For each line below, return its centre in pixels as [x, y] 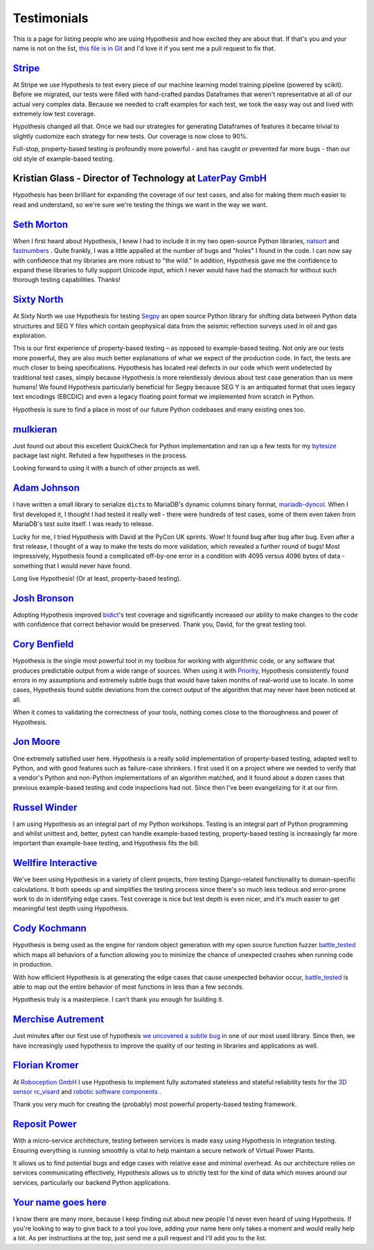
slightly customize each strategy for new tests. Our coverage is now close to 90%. [131, 136]
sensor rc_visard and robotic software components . [87, 1091]
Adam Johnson [46, 488]
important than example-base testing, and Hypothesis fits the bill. [106, 843]
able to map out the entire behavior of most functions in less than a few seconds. [128, 987]
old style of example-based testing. [63, 159]
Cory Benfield [43, 644]
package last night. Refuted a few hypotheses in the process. [100, 456]
